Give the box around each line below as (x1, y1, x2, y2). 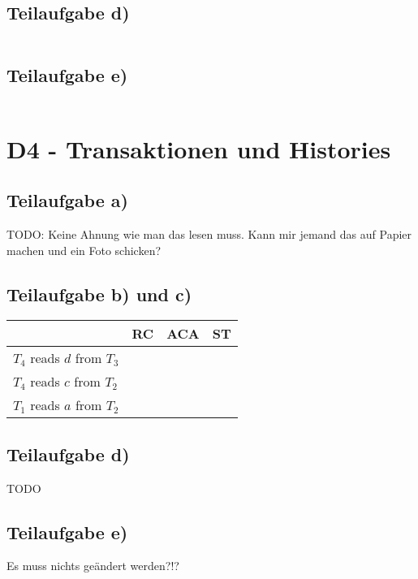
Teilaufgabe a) (6, 188, 128, 213)
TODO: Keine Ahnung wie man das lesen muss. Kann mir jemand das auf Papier (6, 225, 412, 242)
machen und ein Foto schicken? (6, 241, 162, 258)
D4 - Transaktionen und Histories (6, 132, 391, 165)
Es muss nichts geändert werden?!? (6, 557, 179, 574)
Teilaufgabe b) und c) (6, 281, 192, 306)
